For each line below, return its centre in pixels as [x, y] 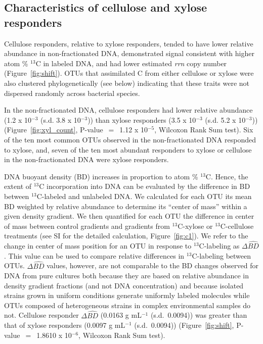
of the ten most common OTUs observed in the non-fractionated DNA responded [130, 139]
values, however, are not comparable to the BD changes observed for [152, 265]
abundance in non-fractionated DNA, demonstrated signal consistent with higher [129, 53]
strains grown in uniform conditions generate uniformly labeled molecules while [127, 295]
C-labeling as [219, 246]
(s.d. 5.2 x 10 [225, 119]
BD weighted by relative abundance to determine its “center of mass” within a [126, 206]
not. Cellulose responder [41, 315]
